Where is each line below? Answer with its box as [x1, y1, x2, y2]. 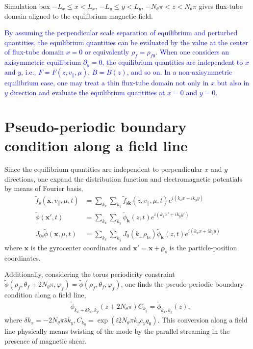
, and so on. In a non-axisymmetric [126, 67, 232, 77]
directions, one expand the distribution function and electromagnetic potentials [4, 173, 242, 184]
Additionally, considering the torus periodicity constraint [4, 269, 175, 279]
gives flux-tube [199, 1, 243, 11]
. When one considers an [155, 47, 229, 57]
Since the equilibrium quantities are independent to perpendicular [4, 163, 202, 174]
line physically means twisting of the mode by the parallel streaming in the [4, 326, 230, 336]
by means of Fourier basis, [4, 183, 83, 193]
